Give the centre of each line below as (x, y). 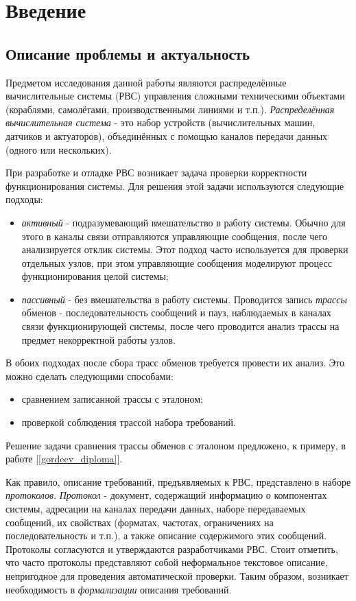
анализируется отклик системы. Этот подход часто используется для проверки (185, 249)
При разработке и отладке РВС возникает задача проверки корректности (156, 173)
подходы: (24, 199)
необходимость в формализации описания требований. (119, 589)
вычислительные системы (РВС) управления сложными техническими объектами (175, 96)
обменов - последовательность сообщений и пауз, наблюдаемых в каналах (176, 313)
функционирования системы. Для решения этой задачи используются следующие (175, 186)
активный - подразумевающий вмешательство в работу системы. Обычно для (183, 222)
